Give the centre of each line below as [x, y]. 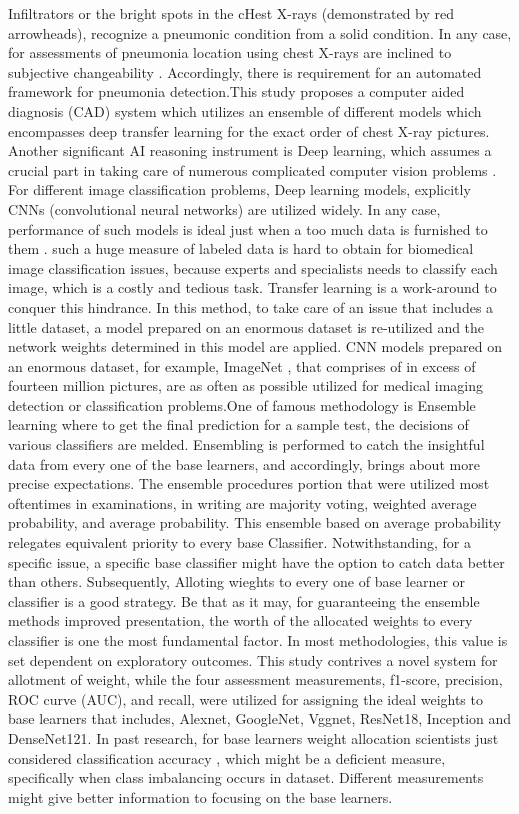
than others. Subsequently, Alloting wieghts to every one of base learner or [237, 581]
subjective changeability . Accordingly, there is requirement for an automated [245, 71]
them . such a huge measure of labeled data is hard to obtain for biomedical [241, 248]
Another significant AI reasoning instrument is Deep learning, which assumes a [250, 150]
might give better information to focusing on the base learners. [200, 796]
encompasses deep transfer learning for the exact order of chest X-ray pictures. [249, 130]
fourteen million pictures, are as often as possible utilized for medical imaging [245, 385]
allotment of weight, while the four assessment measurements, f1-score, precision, [255, 679]
